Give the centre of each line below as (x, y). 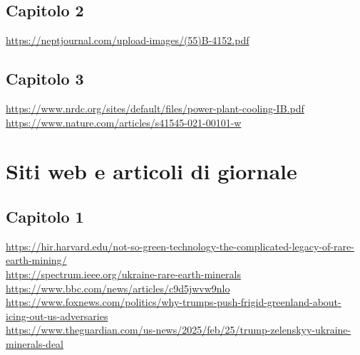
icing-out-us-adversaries (57, 316)
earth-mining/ (36, 260)
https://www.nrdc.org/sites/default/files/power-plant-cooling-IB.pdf (155, 108)
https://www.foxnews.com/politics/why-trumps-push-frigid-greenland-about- (174, 302)
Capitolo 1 (45, 216)
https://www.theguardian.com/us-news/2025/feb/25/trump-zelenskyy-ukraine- (179, 330)
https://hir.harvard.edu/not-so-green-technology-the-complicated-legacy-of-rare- (180, 246)
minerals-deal (35, 343)
